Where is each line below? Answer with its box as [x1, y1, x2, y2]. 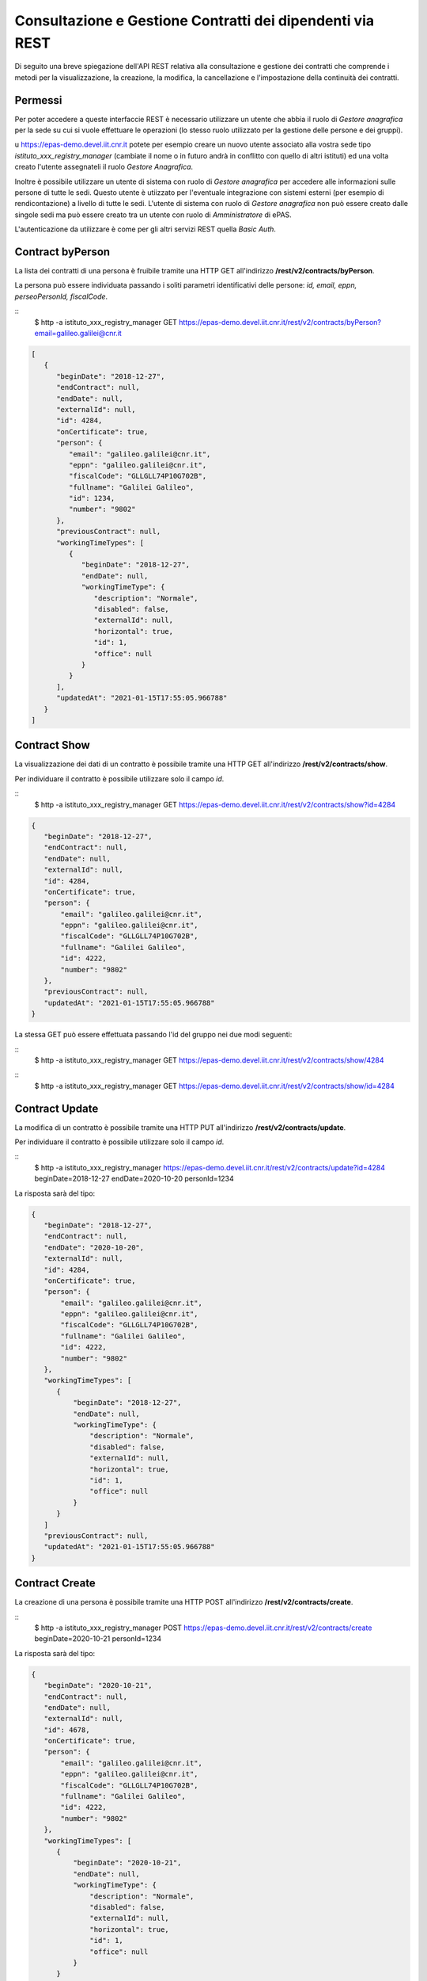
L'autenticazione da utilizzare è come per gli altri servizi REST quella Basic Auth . [14, 224, 277, 234]
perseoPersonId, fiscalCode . [14, 292, 108, 301]
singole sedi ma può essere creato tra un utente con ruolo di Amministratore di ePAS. [14, 210, 292, 219]
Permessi [14, 94, 62, 107]
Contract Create [14, 1577, 96, 1590]
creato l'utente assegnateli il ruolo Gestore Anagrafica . [14, 162, 194, 172]
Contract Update [14, 1101, 99, 1115]
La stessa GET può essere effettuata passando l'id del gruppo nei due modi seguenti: [14, 1030, 293, 1040]
